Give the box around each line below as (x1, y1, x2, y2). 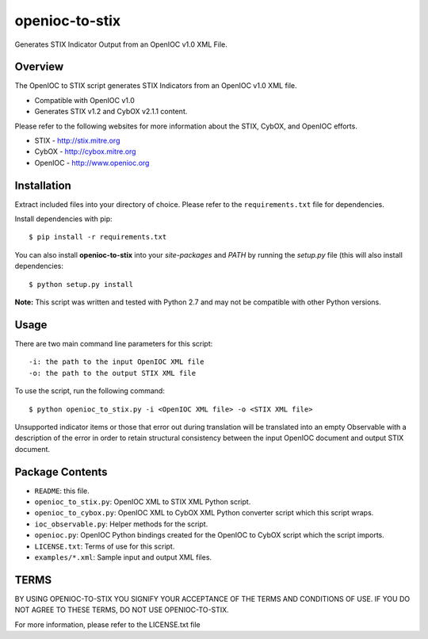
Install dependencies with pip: (14, 214, 113, 224)
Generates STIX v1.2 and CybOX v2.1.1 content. (34, 107, 188, 117)
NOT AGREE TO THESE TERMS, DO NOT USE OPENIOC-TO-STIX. (14, 605, 229, 614)
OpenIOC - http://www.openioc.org (34, 158, 150, 167)
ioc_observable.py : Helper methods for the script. (34, 519, 208, 529)
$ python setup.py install (29, 280, 134, 289)
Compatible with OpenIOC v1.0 (34, 95, 135, 105)
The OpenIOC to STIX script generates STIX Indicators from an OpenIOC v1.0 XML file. (14, 81, 297, 90)
